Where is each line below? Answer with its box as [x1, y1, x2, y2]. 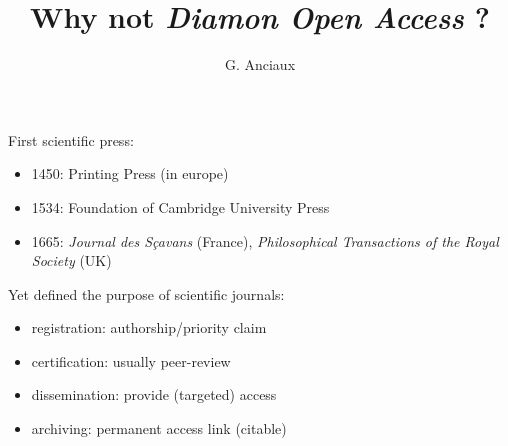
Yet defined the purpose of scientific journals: [8, 283, 285, 304]
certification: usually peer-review [31, 350, 231, 371]
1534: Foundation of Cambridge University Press [31, 196, 330, 217]
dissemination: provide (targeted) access [31, 384, 277, 405]
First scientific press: [8, 129, 134, 150]
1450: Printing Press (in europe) [31, 163, 229, 184]
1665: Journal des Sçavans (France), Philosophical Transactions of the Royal [31, 230, 499, 251]
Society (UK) [31, 250, 112, 271]
